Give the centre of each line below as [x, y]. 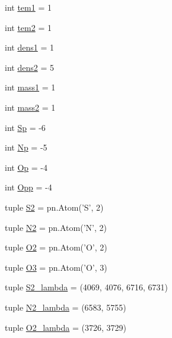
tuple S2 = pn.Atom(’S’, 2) [54, 207]
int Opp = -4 [28, 187]
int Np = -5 [26, 147]
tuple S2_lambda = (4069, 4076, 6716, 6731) [86, 287]
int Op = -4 [26, 167]
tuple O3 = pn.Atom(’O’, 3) [56, 267]
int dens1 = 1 [29, 47]
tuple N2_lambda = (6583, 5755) [66, 307]
